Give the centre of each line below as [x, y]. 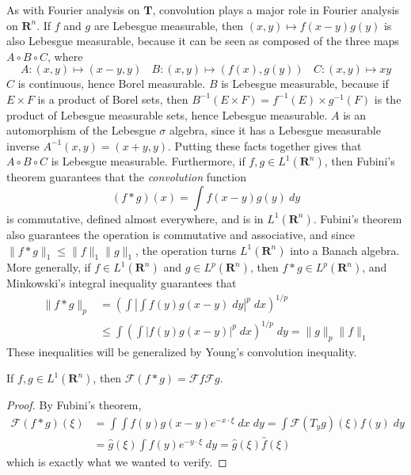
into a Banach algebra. [345, 250]
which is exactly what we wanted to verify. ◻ [117, 462]
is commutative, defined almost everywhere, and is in [135, 218]
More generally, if [49, 267]
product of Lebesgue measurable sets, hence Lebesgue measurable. [167, 114]
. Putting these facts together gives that [265, 145]
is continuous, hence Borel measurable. [112, 84]
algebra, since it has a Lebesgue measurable [275, 130]
